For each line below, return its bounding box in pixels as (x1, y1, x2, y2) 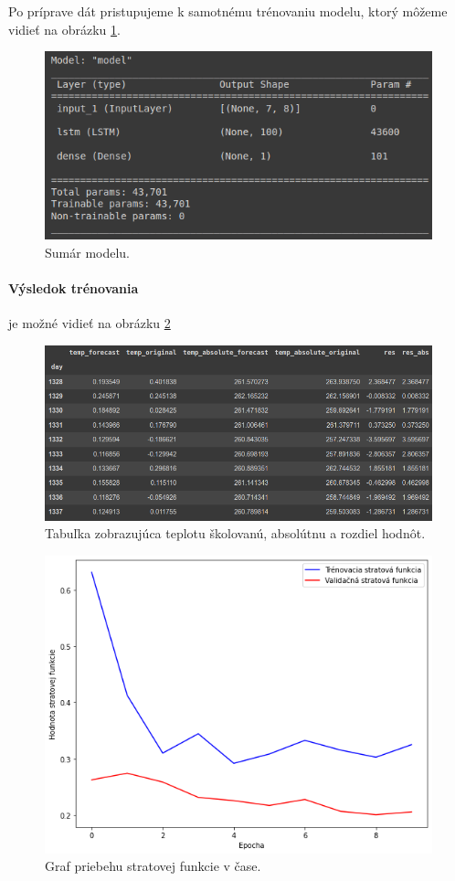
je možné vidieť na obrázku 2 (8, 313, 171, 333)
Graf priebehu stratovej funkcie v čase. (45, 856, 261, 876)
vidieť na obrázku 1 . (8, 19, 121, 38)
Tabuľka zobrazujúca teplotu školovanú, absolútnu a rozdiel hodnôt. (45, 524, 426, 543)
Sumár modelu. (45, 242, 131, 261)
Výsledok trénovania (8, 278, 139, 297)
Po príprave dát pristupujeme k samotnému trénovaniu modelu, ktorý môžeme (8, 2, 448, 20)
